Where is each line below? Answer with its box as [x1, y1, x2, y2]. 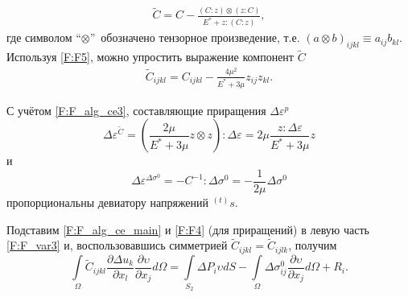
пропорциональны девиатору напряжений [6, 193, 209, 210]
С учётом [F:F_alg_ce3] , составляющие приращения [6, 101, 266, 118]
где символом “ [6, 29, 81, 46]
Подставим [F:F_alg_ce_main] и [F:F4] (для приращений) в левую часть [6, 221, 369, 237]
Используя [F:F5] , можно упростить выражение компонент [6, 48, 294, 65]
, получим [288, 237, 337, 254]
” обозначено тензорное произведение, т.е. [89, 29, 300, 46]
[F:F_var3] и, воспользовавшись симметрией [6, 237, 228, 254]
